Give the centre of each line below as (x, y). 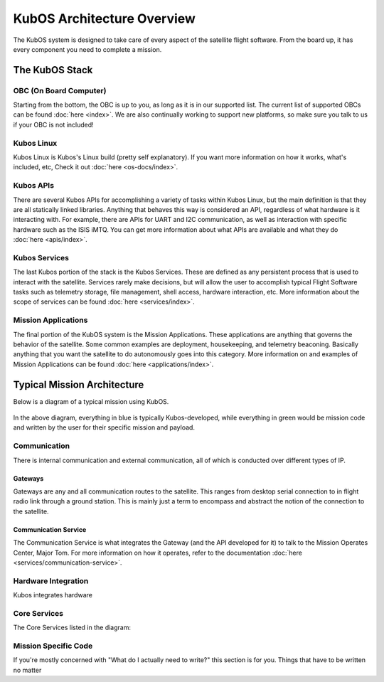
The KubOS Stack (53, 70)
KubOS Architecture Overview (104, 18)
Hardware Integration (51, 581)
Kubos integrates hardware (53, 595)
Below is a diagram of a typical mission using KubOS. (91, 401)
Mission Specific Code (53, 646)
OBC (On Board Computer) (60, 90)
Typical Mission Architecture (79, 384)
